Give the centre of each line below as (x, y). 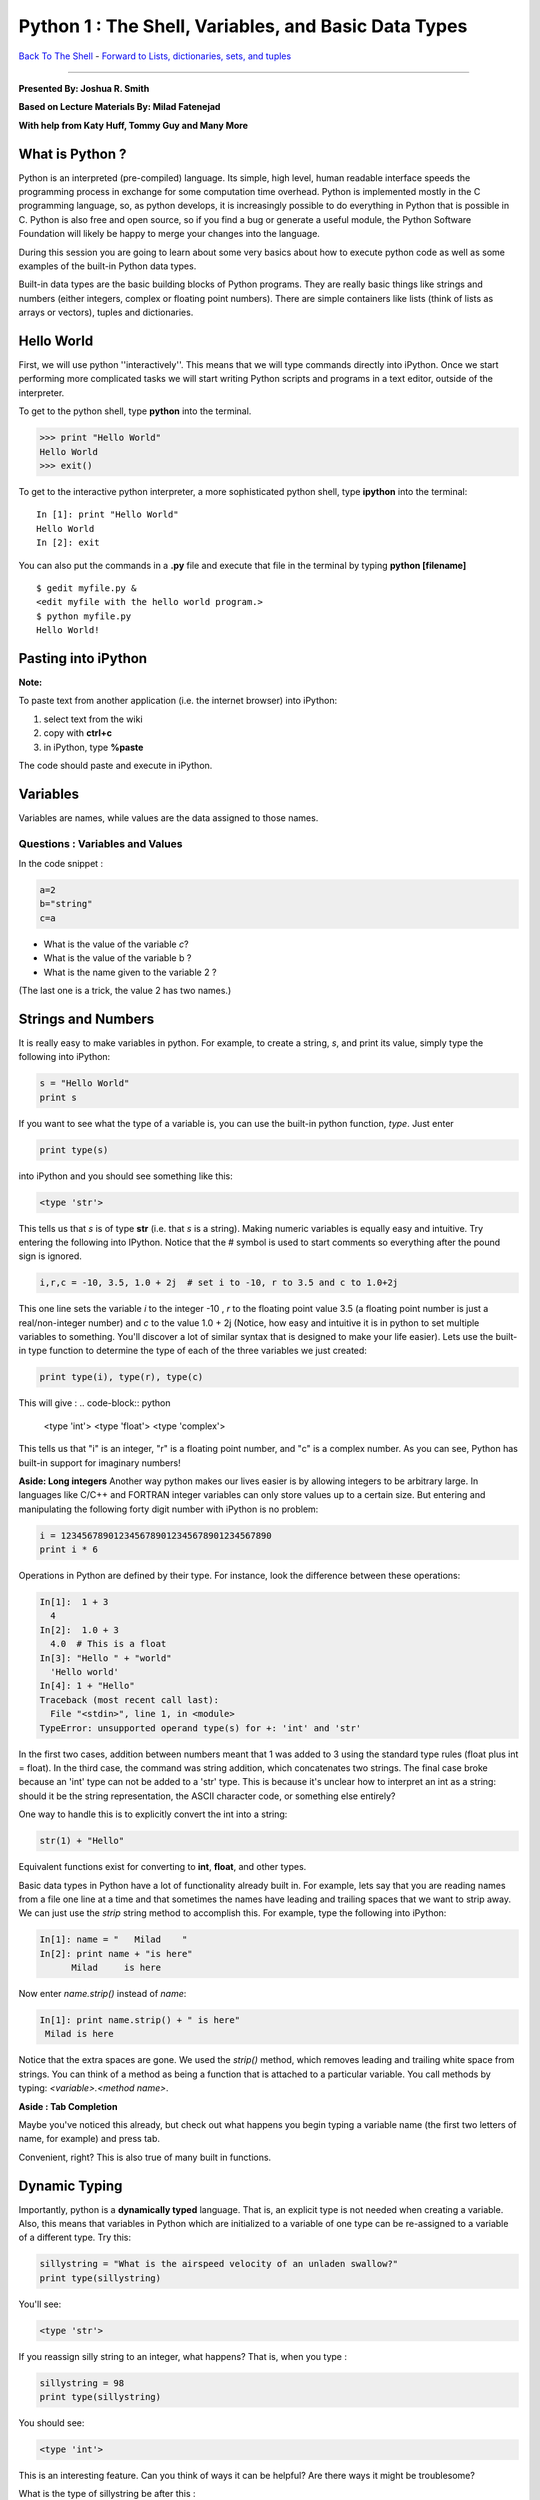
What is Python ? (72, 153)
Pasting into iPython (83, 658)
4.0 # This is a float (108, 1644)
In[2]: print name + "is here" (116, 1953)
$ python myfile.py (84, 616)
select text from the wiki (93, 719)
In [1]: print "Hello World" (107, 514)
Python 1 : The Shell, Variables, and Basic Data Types (243, 26)
